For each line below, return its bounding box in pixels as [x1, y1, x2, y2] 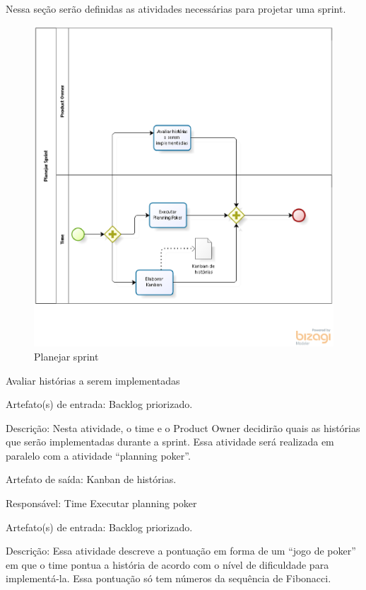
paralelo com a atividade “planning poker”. [6, 448, 191, 463]
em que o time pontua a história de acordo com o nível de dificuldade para [6, 557, 329, 572]
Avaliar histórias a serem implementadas [6, 373, 180, 387]
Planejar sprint [34, 348, 99, 363]
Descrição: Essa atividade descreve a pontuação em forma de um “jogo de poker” [6, 543, 356, 558]
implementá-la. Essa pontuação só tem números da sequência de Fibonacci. [6, 571, 331, 586]
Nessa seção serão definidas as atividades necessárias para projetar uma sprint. [6, 1, 346, 16]
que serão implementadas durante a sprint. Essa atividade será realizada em [6, 434, 334, 449]
